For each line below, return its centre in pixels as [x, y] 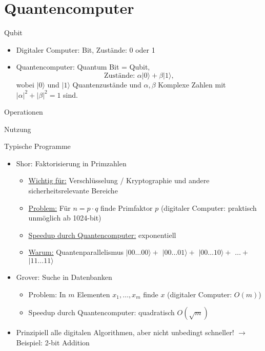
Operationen [24, 112]
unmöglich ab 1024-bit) [65, 218]
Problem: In [47, 294]
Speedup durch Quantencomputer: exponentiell [102, 235]
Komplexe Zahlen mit [192, 84]
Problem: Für [49, 207]
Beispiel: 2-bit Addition [53, 342]
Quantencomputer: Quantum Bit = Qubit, [83, 67]
